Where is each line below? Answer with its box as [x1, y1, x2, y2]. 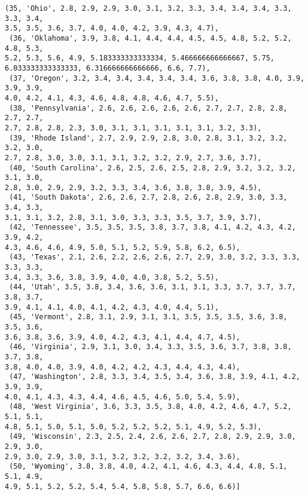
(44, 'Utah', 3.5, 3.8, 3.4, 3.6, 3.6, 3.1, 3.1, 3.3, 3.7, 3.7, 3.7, [9, 283, 296, 292]
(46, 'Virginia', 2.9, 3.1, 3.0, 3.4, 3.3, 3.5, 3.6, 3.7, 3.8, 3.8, [9, 343, 292, 352]
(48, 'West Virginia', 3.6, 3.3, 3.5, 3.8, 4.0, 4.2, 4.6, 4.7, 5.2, [9, 402, 292, 411]
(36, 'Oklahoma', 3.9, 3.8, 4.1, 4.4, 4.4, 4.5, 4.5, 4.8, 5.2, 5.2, [9, 33, 292, 42]
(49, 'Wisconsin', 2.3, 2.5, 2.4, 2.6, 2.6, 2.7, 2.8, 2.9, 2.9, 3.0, [9, 432, 296, 441]
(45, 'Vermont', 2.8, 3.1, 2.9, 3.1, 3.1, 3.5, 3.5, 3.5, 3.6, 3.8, [9, 313, 288, 322]
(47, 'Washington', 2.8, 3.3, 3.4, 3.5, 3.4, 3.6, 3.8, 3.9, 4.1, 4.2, [9, 372, 300, 381]
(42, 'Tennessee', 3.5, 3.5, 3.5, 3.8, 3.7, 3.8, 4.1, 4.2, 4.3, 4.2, [9, 223, 296, 232]
